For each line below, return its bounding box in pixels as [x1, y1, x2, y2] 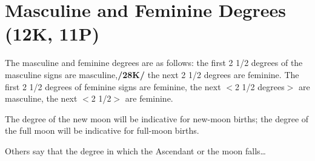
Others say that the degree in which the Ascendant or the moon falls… [5, 144, 266, 157]
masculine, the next [5, 92, 78, 105]
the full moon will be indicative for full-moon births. [5, 124, 199, 137]
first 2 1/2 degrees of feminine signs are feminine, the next [5, 80, 221, 93]
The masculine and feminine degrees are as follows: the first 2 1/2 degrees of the [5, 56, 303, 69]
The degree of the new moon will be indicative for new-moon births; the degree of [5, 112, 309, 125]
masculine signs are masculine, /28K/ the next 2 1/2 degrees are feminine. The [5, 68, 299, 80]
